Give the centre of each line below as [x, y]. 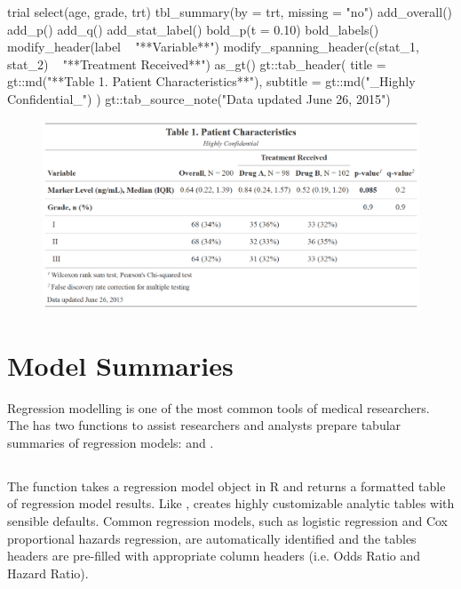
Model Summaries [120, 365]
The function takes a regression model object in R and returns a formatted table [227, 486]
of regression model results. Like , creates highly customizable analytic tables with [231, 503]
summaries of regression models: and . [111, 442]
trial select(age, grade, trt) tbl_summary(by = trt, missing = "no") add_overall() [230, 12]
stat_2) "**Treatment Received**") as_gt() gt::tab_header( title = [197, 64]
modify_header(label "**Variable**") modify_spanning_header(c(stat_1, [213, 47]
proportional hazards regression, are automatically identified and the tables [212, 538]
